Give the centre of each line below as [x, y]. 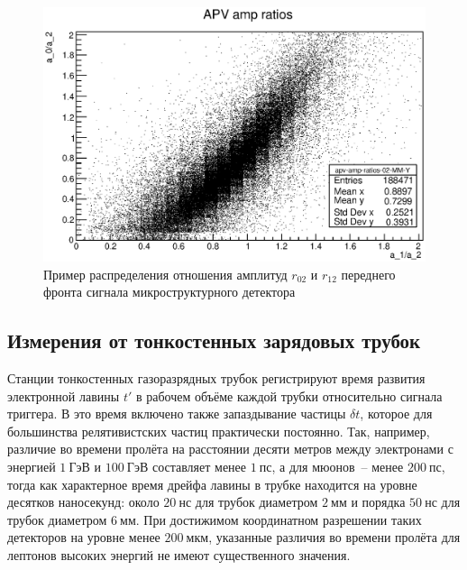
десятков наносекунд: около [83, 502]
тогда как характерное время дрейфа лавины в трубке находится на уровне [212, 484]
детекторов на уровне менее [84, 537]
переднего [368, 274]
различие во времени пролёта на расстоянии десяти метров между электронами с [230, 449]
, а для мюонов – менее [338, 466]
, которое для [396, 414]
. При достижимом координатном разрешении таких [279, 519]
